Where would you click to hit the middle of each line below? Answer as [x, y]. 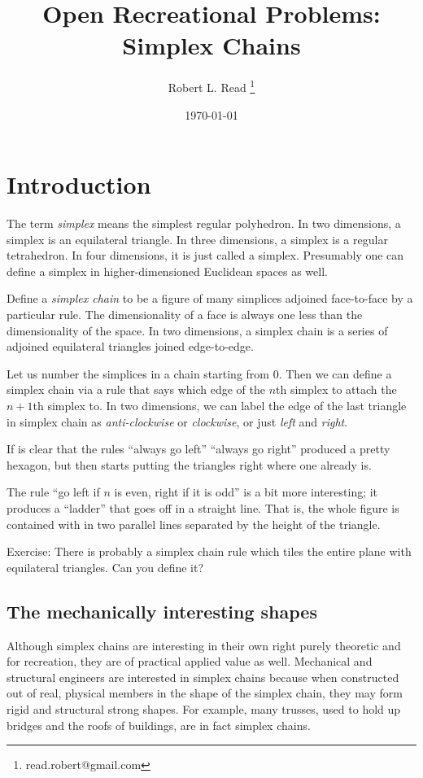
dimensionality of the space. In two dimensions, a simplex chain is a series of [197, 330]
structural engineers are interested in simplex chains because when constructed [203, 677]
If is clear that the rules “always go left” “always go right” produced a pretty [198, 449]
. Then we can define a [335, 373]
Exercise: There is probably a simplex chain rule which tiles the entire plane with [209, 551]
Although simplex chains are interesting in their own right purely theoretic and [204, 645]
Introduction [79, 184]
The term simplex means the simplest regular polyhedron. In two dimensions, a [204, 223]
